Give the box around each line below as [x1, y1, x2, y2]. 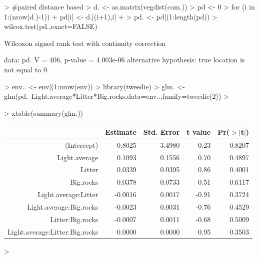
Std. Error [143, 126, 180, 137]
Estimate [105, 126, 136, 137]
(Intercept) [65, 139, 98, 150]
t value [186, 126, 211, 137]
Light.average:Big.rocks [27, 201, 98, 212]
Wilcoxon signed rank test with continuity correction [4, 37, 166, 48]
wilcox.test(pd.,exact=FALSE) [4, 21, 97, 31]
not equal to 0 [4, 64, 47, 74]
